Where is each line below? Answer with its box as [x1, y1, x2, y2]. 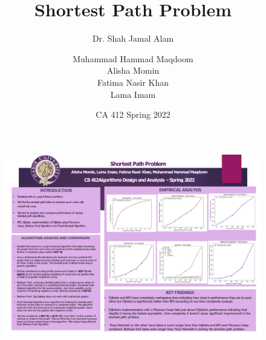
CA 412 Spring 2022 [96, 108, 170, 121]
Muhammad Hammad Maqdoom [73, 52, 193, 65]
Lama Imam [110, 88, 156, 100]
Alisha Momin [106, 64, 160, 77]
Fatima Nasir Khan [97, 75, 169, 88]
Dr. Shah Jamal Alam [92, 32, 174, 45]
